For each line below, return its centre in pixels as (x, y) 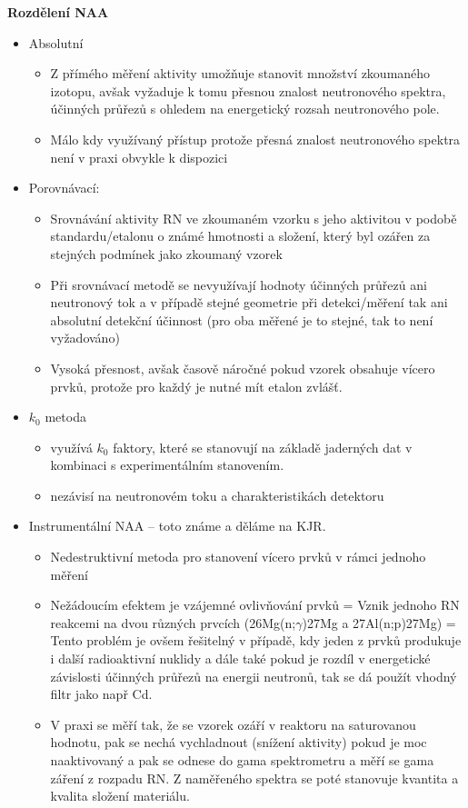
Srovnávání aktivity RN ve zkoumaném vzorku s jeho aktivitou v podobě (254, 218)
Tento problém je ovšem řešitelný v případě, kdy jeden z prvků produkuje (256, 640)
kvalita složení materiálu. (120, 796)
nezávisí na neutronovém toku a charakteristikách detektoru (217, 495)
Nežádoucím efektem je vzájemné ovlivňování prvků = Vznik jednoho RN (255, 605)
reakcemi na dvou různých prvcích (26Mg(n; (173, 622)
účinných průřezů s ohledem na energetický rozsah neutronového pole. (245, 109)
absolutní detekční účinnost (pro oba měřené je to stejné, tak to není (242, 319)
